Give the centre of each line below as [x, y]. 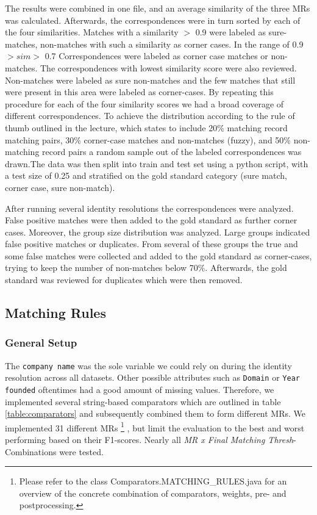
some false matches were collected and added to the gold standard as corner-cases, [158, 255]
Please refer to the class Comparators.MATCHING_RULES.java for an [153, 481]
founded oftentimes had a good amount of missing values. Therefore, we [140, 389]
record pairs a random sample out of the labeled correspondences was [172, 152]
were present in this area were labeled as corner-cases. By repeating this [139, 92]
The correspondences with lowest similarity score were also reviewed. [169, 67]
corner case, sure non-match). [60, 187]
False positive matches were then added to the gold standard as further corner [151, 220]
